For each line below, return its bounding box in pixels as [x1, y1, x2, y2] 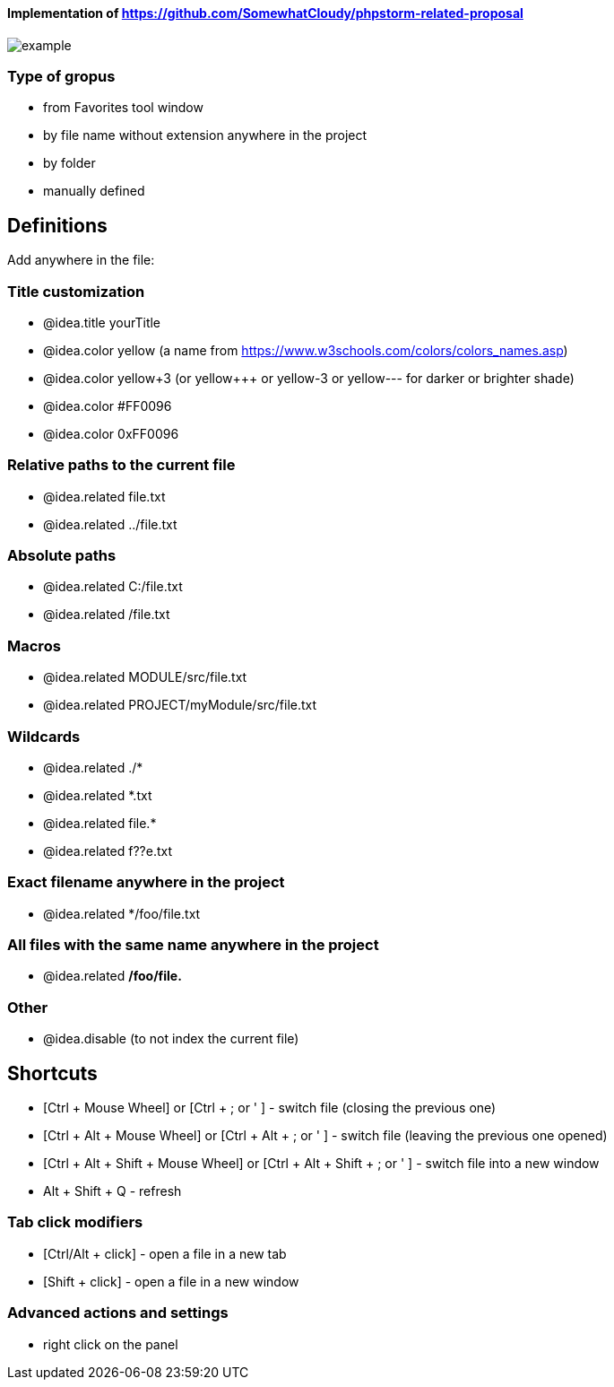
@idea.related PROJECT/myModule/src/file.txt [43, 697, 317, 713]
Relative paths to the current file [7, 456, 236, 475]
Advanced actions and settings [7, 1304, 229, 1322]
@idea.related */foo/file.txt [43, 905, 201, 921]
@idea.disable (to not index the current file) [43, 1031, 299, 1047]
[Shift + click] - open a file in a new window [43, 1273, 299, 1289]
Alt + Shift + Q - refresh [43, 1183, 182, 1199]
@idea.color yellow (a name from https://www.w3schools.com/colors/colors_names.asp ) [43, 342, 568, 358]
